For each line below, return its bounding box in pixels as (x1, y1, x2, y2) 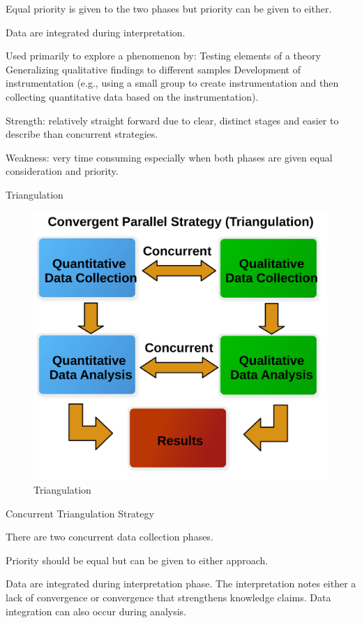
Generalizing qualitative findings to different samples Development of (6, 62, 301, 76)
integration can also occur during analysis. (6, 603, 186, 618)
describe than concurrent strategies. (6, 127, 158, 141)
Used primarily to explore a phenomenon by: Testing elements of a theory (6, 48, 321, 63)
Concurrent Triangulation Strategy (6, 506, 154, 520)
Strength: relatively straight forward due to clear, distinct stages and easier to (6, 113, 339, 127)
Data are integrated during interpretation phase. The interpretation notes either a (6, 576, 356, 591)
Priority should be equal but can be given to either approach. (6, 552, 269, 567)
